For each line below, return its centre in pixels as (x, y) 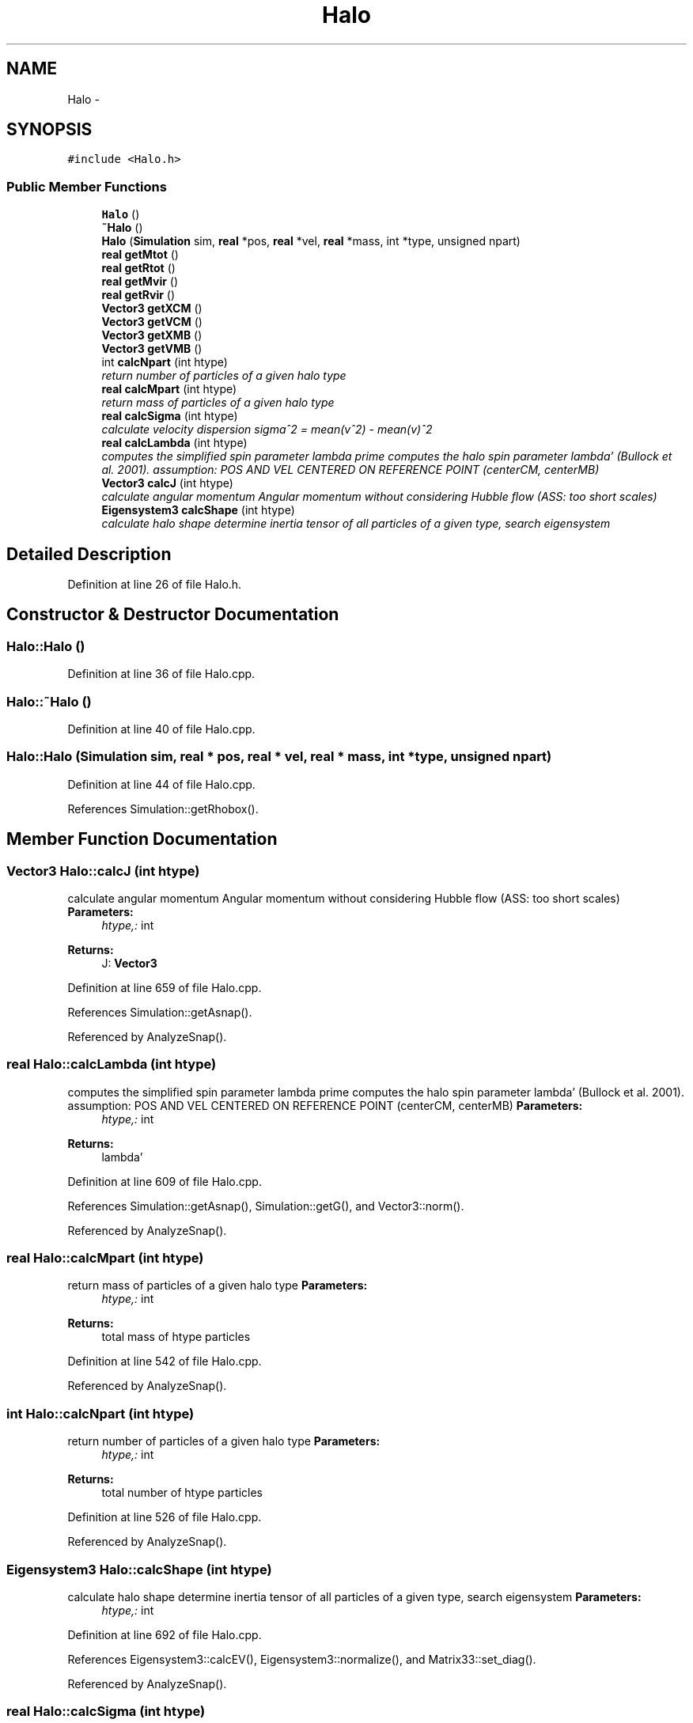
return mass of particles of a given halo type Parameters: (218, 1286)
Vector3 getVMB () (152, 349)
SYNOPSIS (49, 130)
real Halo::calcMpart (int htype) (105, 1258)
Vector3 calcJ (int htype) (167, 483)
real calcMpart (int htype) (169, 389)
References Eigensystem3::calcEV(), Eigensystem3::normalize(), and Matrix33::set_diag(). (302, 1659)
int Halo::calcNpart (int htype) (100, 1413)
